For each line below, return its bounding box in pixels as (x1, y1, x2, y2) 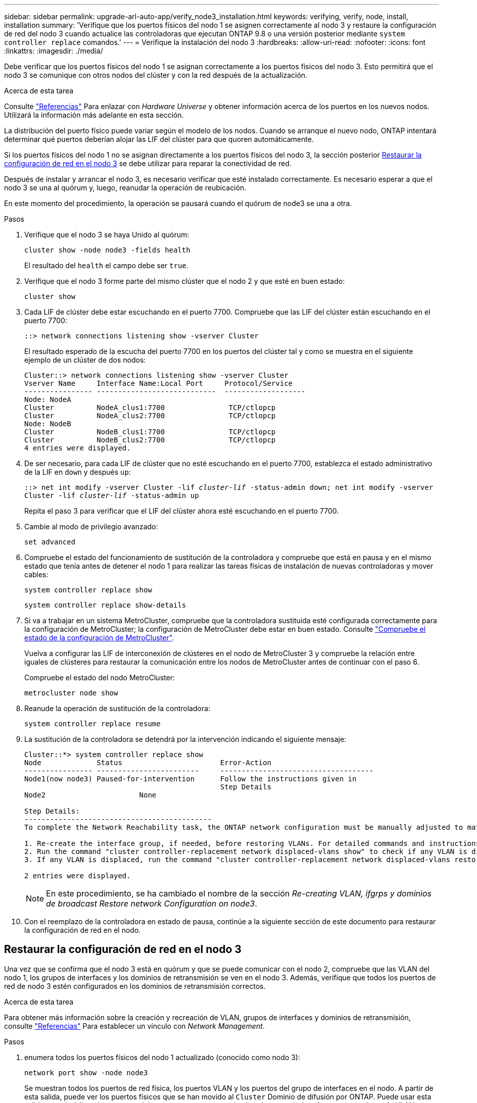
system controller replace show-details (24, 601, 186, 609)
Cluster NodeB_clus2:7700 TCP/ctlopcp (24, 436, 276, 444)
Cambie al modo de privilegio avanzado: (24, 522, 158, 531)
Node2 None (24, 791, 157, 799)
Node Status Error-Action (24, 759, 271, 767)
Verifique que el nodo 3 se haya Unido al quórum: (24, 230, 189, 239)
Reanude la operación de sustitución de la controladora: (24, 704, 211, 713)
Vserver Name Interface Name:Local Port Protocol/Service (24, 379, 293, 387)
